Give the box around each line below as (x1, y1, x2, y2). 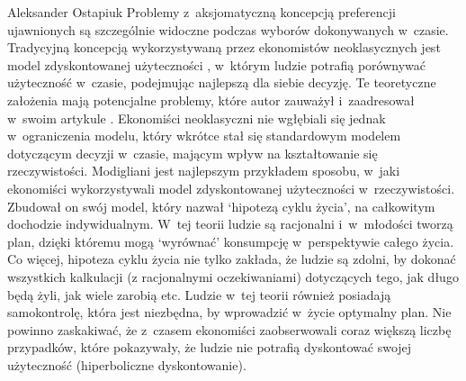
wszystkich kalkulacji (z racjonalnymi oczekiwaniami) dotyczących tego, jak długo (7, 267, 459, 286)
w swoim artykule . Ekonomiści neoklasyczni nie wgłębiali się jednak (7, 108, 386, 127)
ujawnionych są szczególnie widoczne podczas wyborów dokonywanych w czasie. (7, 20, 449, 39)
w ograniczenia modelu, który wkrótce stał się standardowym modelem (7, 126, 401, 145)
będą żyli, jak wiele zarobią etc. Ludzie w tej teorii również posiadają (7, 285, 391, 304)
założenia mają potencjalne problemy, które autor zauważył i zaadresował (7, 90, 415, 109)
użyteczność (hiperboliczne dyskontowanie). (7, 355, 246, 374)
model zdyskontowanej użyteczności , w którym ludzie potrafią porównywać (7, 55, 426, 74)
